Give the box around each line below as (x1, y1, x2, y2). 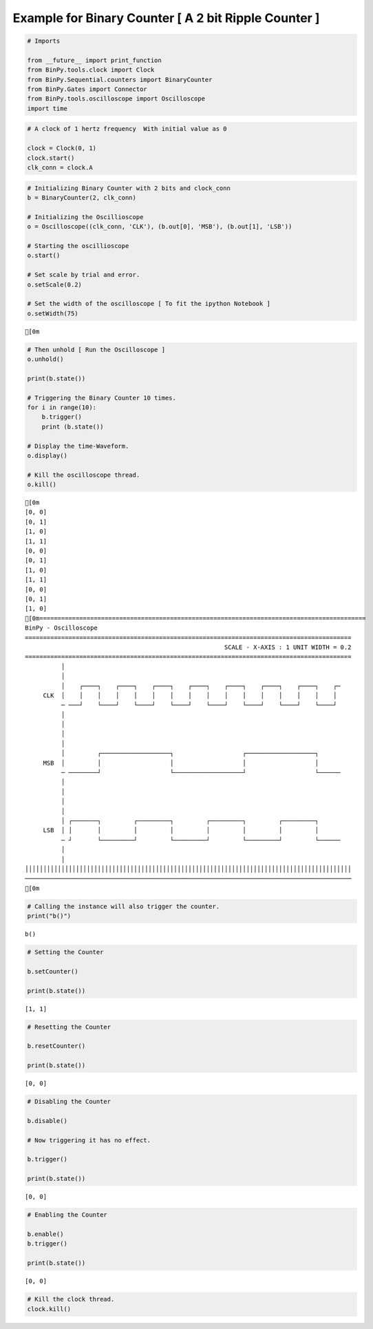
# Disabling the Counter (27, 1098, 111, 1106)
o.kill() (27, 481, 57, 488)
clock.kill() (27, 1305, 72, 1312)
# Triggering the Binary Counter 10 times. (27, 393, 177, 402)
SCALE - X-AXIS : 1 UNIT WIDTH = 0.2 (224, 643, 352, 651)
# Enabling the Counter (27, 1211, 108, 1219)
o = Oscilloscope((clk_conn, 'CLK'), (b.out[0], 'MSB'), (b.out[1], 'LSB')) (27, 223, 292, 231)
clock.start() (27, 154, 75, 162)
